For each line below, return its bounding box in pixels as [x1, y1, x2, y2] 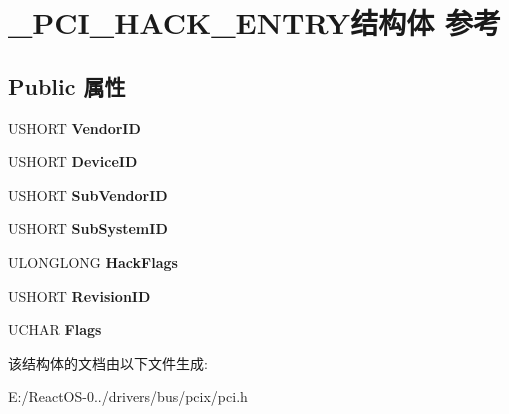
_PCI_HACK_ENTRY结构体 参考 [8, 2, 501, 43]
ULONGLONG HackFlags [8, 251, 178, 272]
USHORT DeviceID [8, 151, 138, 172]
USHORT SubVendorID [8, 184, 168, 205]
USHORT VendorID [8, 117, 141, 138]
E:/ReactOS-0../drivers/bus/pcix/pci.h [8, 386, 248, 407]
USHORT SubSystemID [8, 218, 168, 239]
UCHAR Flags [8, 319, 102, 340]
